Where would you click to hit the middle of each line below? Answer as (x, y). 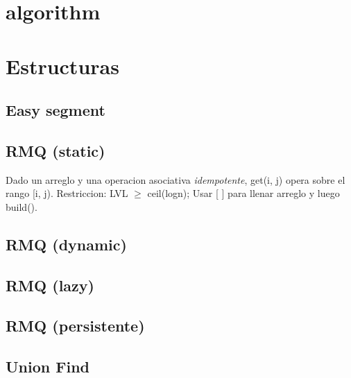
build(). (22, 206)
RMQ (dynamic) (66, 244)
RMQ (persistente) (75, 326)
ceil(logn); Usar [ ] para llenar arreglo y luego (243, 193)
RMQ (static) (55, 150)
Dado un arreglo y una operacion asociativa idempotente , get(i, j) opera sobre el (175, 179)
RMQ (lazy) (50, 285)
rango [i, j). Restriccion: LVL (67, 193)
